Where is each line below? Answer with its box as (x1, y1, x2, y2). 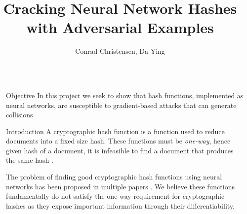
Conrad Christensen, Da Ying (75, 46, 165, 56)
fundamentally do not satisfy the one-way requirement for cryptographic (6, 191, 225, 201)
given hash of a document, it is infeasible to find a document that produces (6, 145, 234, 155)
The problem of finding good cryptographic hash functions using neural (6, 172, 222, 182)
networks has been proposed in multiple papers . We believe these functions (6, 181, 235, 191)
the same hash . (6, 155, 53, 165)
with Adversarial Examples (26, 17, 214, 37)
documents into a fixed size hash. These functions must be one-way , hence (6, 136, 231, 146)
